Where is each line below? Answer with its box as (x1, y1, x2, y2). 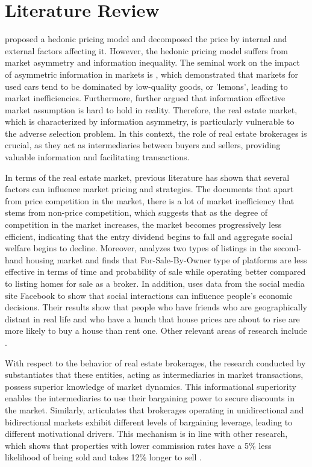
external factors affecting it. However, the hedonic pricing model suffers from (5, 44, 288, 57)
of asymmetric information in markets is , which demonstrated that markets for (5, 67, 299, 80)
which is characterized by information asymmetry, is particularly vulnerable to (5, 115, 295, 128)
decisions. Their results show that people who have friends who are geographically (5, 301, 307, 313)
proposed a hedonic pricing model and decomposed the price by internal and (5, 33, 287, 45)
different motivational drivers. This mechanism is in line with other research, (5, 427, 288, 440)
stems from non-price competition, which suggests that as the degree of (5, 206, 268, 219)
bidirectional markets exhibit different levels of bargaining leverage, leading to (5, 415, 293, 428)
